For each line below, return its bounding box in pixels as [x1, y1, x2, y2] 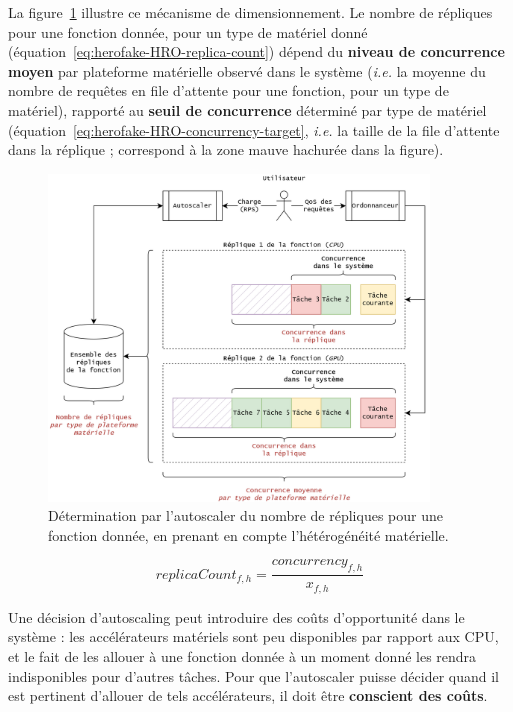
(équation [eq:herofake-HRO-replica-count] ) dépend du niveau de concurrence [8, 41, 505, 62]
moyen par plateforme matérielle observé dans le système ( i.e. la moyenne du [8, 60, 486, 81]
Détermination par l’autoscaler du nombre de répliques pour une [48, 505, 443, 526]
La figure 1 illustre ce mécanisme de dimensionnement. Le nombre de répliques [8, 2, 493, 22]
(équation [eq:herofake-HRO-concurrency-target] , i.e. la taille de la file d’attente [8, 119, 500, 140]
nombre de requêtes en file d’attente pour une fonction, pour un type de [8, 80, 449, 101]
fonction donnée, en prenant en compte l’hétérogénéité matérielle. [48, 524, 449, 545]
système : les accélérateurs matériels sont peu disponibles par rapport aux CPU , [8, 626, 499, 647]
